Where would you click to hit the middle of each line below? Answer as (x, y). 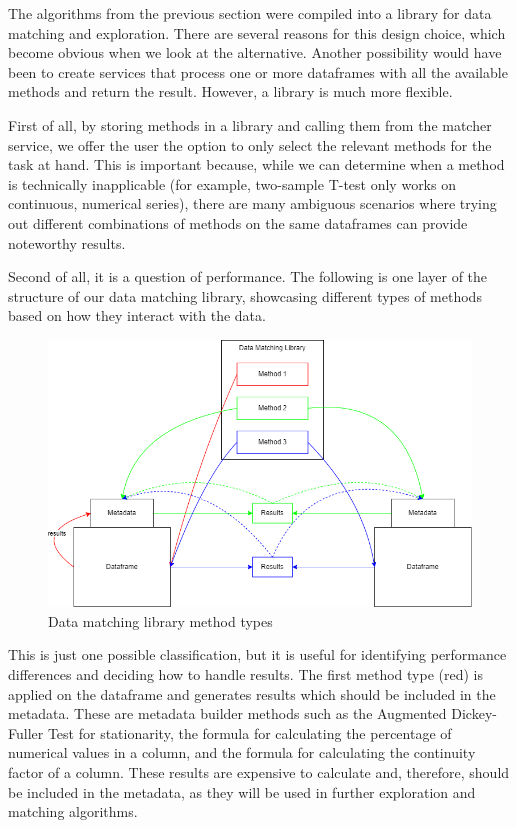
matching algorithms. (73, 811)
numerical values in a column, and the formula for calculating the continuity (242, 752)
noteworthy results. (67, 242)
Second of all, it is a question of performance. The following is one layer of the (248, 276)
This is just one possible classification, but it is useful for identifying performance (257, 654)
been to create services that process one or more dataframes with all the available (258, 71)
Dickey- (474, 713)
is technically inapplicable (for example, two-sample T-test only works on (232, 183)
